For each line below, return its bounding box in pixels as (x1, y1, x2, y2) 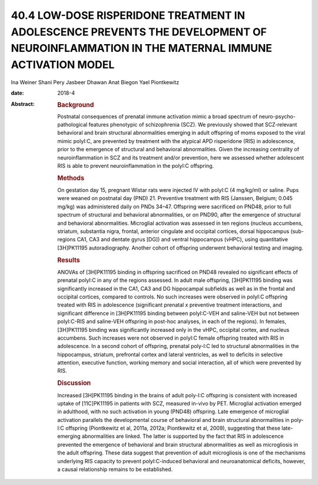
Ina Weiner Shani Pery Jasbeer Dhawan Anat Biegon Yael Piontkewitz (11, 78, 180, 85)
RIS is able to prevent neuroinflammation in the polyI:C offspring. (57, 162, 214, 169)
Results (57, 256, 80, 264)
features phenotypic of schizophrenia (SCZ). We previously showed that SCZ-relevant (88, 121, 297, 128)
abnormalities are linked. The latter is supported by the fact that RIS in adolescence (81, 433, 284, 440)
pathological (57, 121, 88, 128)
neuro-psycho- (259, 112, 296, 120)
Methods (57, 174, 85, 182)
